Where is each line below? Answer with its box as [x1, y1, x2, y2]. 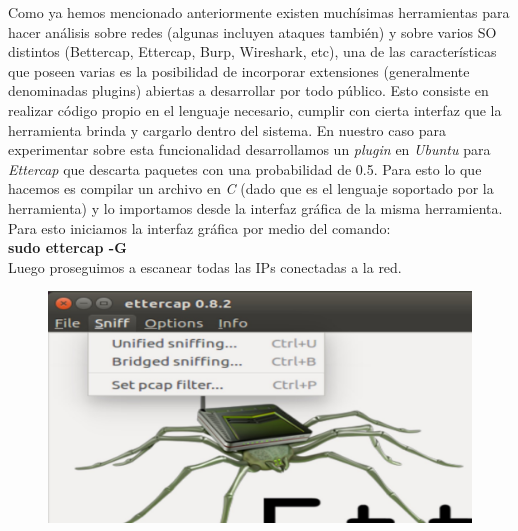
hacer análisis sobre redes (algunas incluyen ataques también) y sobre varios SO [8, 21, 497, 42]
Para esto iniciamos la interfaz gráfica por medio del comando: [8, 217, 391, 238]
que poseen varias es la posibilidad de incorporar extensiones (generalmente [8, 60, 470, 81]
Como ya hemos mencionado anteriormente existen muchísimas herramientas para [8, 2, 510, 22]
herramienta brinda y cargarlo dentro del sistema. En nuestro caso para [8, 119, 446, 140]
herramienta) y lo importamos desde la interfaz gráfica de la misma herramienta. [8, 197, 503, 218]
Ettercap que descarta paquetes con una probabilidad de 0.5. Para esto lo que [8, 158, 482, 179]
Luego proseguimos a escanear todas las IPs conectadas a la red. [8, 256, 402, 277]
